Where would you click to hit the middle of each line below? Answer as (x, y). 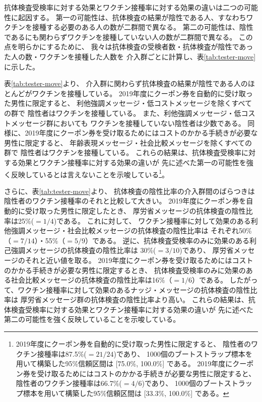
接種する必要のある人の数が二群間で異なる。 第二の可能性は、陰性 (143, 27)
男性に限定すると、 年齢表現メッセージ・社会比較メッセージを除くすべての (128, 142)
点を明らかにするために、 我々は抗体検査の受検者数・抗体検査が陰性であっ (129, 47)
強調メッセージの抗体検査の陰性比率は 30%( (83, 250)
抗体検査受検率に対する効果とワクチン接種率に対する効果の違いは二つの (124, 7)
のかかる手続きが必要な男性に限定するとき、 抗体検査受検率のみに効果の (125, 270)
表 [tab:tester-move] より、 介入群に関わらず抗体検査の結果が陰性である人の (126, 83)
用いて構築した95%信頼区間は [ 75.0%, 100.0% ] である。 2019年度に (124, 363)
